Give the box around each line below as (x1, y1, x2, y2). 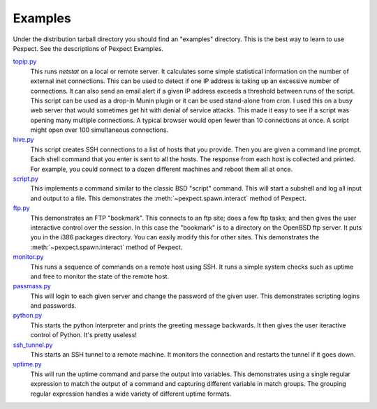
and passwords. (30, 302, 77, 310)
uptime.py (13, 360, 42, 369)
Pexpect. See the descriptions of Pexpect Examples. (13, 44, 164, 52)
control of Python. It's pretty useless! (30, 331, 138, 339)
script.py (13, 174, 38, 183)
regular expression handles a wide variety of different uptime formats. (30, 389, 232, 398)
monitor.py (13, 253, 44, 261)
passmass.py (13, 282, 52, 290)
